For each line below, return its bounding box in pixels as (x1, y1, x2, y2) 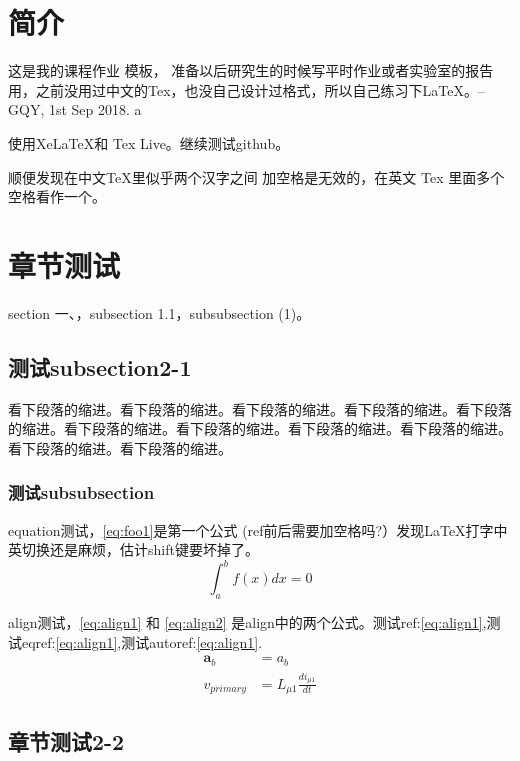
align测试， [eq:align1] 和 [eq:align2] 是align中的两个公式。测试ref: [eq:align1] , (8, 612, 487, 633)
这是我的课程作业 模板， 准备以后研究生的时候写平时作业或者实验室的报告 (8, 60, 494, 81)
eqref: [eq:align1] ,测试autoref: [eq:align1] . (21, 631, 263, 652)
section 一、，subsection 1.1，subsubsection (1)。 (8, 302, 311, 323)
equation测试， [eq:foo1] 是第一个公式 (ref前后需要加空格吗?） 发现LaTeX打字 (8, 519, 494, 540)
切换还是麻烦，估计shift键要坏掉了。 (21, 539, 259, 560)
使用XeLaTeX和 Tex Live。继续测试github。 (8, 132, 290, 153)
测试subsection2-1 (8, 351, 192, 382)
